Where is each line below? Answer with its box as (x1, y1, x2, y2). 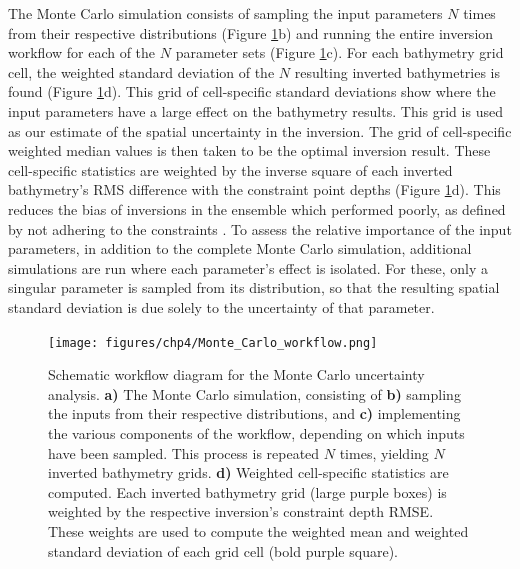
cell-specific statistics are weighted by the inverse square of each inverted (8, 159, 453, 180)
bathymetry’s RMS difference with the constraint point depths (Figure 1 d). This (8, 179, 501, 200)
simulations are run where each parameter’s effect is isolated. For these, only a (8, 257, 488, 278)
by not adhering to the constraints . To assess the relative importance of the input (8, 218, 512, 239)
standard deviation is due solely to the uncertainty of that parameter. (8, 296, 435, 317)
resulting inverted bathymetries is (294, 61, 501, 82)
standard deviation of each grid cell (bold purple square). (48, 540, 398, 561)
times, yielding (339, 442, 429, 463)
